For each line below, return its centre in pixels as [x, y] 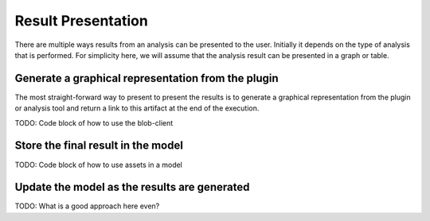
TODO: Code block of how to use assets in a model [98, 165]
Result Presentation [82, 21]
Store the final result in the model [99, 146]
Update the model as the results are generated [132, 187]
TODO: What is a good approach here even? [87, 206]
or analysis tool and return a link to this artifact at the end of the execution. [137, 108]
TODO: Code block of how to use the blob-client [94, 122]
